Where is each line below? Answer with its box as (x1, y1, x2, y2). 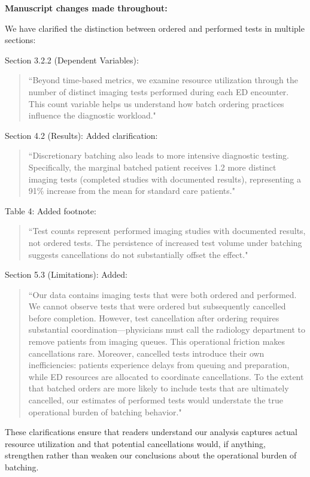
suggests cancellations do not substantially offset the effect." (28, 248, 248, 260)
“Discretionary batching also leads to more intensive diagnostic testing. (28, 149, 289, 162)
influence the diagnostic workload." (28, 109, 156, 121)
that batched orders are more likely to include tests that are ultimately (28, 382, 289, 394)
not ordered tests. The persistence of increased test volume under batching (28, 236, 302, 248)
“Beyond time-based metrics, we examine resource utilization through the (28, 74, 298, 86)
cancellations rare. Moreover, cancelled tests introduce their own (28, 347, 265, 359)
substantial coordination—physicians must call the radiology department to (28, 323, 305, 336)
